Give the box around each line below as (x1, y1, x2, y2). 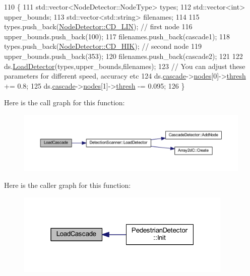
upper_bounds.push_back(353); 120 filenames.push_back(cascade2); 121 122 (4, 50, 243, 61)
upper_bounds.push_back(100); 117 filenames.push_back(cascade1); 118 (4, 31, 230, 41)
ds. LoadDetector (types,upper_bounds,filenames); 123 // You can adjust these (4, 60, 245, 71)
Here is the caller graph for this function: (4, 180, 131, 190)
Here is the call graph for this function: (4, 97, 125, 108)
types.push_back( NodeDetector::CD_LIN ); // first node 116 (4, 21, 193, 32)
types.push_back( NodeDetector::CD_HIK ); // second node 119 (4, 41, 202, 51)
